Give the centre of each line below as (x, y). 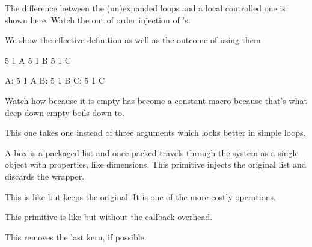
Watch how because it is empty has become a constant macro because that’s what (156, 100)
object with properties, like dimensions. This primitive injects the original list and (156, 164)
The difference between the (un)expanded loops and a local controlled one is (145, 8)
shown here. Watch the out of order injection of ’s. (98, 20)
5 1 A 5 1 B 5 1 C (38, 60)
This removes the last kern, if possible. (76, 236)
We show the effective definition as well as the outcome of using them (133, 40)
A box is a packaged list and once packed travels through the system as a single (152, 152)
